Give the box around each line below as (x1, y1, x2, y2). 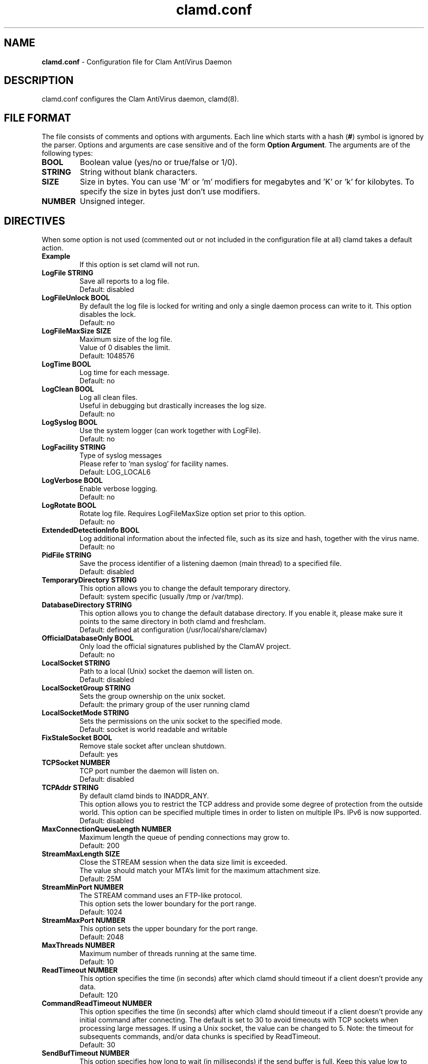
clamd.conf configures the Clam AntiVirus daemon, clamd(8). (42, 95, 239, 104)
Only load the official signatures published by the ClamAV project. (79, 642, 291, 651)
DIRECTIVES (4, 214, 65, 227)
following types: (42, 149, 93, 158)
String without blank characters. (80, 167, 197, 177)
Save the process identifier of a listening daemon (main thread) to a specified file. (79, 559, 342, 568)
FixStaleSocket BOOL (42, 733, 112, 742)
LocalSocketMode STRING (42, 709, 129, 717)
